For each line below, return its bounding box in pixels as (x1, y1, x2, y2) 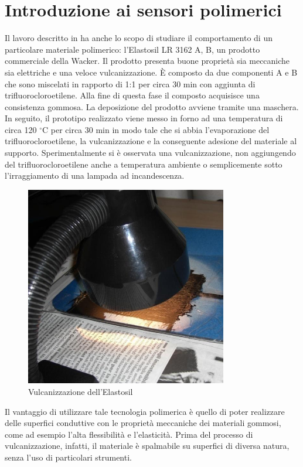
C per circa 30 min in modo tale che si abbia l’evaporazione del (42, 123, 270, 135)
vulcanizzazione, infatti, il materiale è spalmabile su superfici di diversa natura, (5, 439, 290, 452)
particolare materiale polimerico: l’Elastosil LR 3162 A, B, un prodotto (5, 43, 260, 55)
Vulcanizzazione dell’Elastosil (28, 386, 133, 398)
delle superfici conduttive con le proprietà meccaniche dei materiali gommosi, (5, 417, 281, 429)
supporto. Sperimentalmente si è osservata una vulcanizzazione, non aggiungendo (5, 146, 296, 159)
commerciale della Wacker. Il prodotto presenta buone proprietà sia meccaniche (5, 54, 290, 67)
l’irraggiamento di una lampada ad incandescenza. (5, 169, 185, 182)
